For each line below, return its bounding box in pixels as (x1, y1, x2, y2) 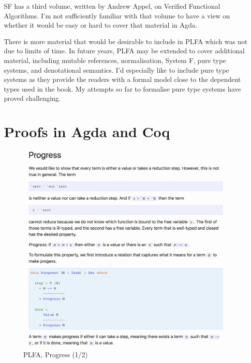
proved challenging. (4, 93, 61, 103)
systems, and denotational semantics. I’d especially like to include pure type (4, 64, 229, 75)
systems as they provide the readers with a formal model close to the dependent (4, 74, 241, 84)
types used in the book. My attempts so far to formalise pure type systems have (4, 83, 241, 94)
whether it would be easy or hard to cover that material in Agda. (4, 20, 197, 30)
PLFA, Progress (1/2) (23, 349, 88, 359)
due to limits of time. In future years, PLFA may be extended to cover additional (4, 46, 245, 56)
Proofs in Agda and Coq (4, 122, 170, 142)
